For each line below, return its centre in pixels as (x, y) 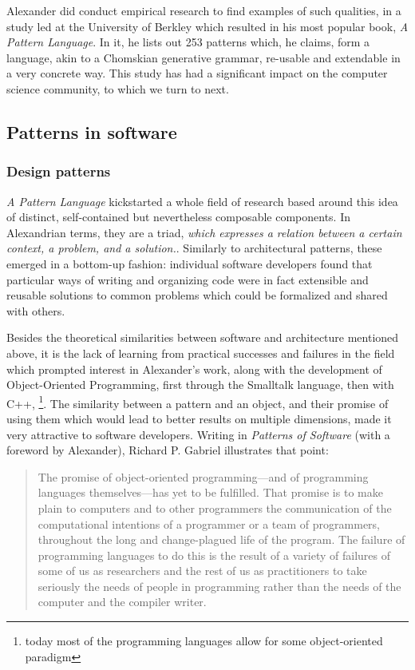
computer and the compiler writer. (122, 602)
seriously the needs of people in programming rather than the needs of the (219, 586)
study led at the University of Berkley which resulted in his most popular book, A (207, 26)
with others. (36, 310)
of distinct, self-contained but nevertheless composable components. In (178, 217)
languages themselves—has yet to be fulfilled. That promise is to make (210, 492)
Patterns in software (92, 131)
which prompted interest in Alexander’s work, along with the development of (194, 369)
